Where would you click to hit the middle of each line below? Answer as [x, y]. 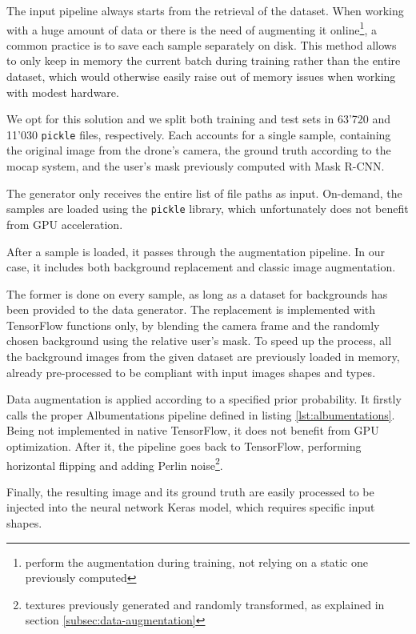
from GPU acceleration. [65, 224]
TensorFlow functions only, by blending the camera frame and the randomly [193, 325]
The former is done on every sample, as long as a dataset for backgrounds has [197, 293]
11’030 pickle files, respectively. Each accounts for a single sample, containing [199, 134]
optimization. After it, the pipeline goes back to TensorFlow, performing [184, 446]
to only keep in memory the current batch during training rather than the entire [204, 60]
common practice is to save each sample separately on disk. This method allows [202, 44]
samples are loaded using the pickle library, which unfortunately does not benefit [208, 209]
